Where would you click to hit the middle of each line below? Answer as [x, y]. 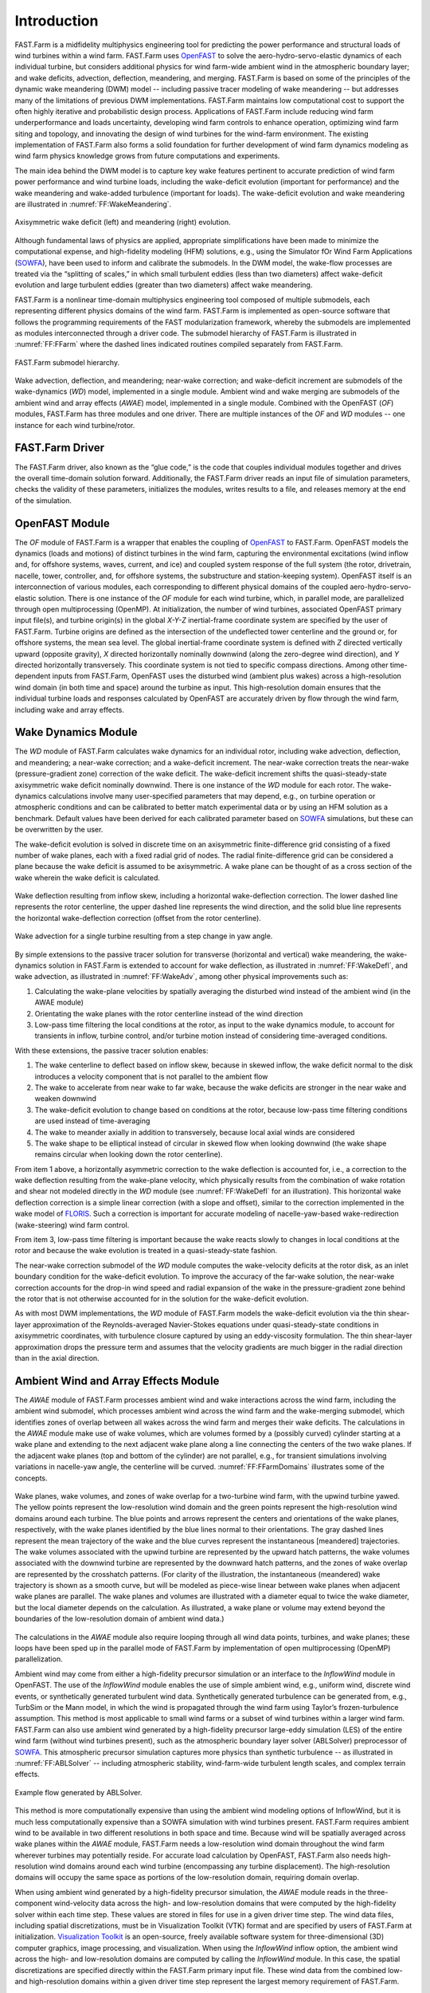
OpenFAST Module [63, 523]
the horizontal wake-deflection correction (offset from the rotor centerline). [138, 918]
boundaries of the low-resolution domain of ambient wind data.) [119, 1619]
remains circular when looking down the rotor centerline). [129, 1154]
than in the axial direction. [57, 1358]
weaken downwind [66, 1099]
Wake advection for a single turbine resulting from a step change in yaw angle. [144, 936]
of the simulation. [43, 500]
